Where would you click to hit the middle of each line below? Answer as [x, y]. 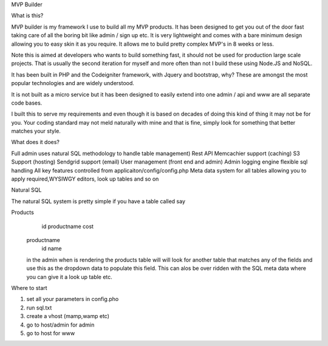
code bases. [27, 103]
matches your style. [36, 131]
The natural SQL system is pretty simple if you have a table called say [98, 201]
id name [52, 249]
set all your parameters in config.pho [73, 299]
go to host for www [51, 333]
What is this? [27, 16]
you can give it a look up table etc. [69, 277]
